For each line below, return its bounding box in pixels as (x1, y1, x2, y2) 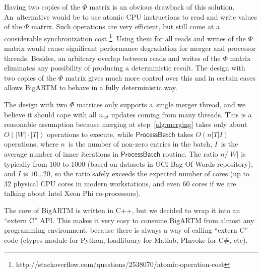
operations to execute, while (47, 128, 134, 139)
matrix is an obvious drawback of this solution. (89, 2, 235, 12)
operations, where (4, 139, 58, 149)
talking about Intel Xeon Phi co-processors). (4, 188, 141, 198)
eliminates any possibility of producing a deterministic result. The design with (4, 62, 245, 73)
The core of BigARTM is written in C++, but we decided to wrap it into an (4, 204, 240, 215)
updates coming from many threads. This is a (111, 109, 252, 119)
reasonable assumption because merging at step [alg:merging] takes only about (4, 119, 247, 129)
